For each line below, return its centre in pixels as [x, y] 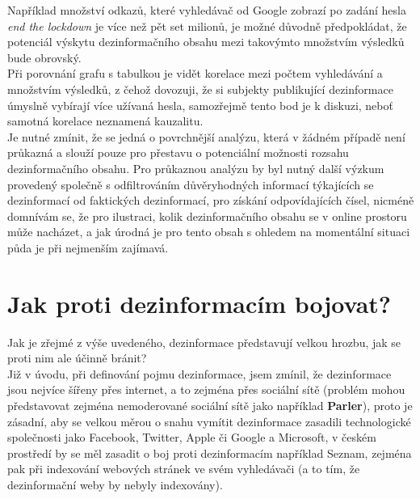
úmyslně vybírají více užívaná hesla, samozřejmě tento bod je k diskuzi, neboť [200, 105]
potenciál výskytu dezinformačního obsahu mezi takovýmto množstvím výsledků [206, 42]
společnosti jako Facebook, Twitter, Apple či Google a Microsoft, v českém [192, 437]
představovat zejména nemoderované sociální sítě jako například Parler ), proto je [210, 405]
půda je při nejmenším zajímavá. [88, 247]
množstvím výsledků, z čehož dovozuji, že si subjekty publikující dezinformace [200, 89]
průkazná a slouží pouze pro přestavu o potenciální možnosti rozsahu [178, 152]
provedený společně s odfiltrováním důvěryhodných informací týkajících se [191, 184]
